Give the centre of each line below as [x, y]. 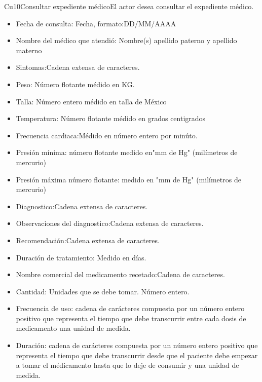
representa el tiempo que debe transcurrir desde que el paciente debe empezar [137, 355]
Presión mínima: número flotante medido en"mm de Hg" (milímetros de [127, 152]
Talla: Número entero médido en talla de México [91, 101]
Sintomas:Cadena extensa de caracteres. [78, 67]
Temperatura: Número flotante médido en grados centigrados [111, 118]
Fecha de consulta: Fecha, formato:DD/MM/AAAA [96, 23]
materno [29, 50]
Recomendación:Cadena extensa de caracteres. [88, 240]
